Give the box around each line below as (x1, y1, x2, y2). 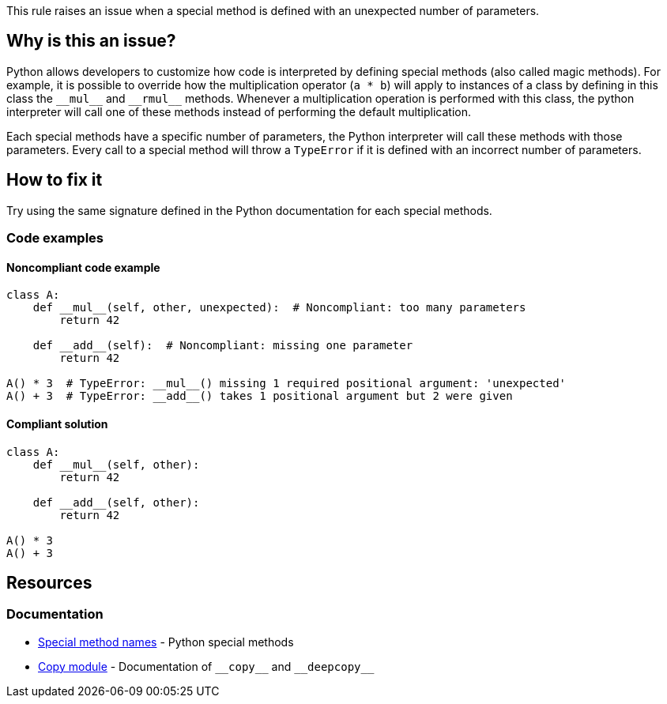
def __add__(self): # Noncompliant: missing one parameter (32, 339, 413, 352)
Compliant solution (6, 416, 108, 431)
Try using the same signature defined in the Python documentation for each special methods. (6, 203, 492, 217)
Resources (6, 572, 92, 593)
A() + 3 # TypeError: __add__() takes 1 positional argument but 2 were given (6, 390, 513, 403)
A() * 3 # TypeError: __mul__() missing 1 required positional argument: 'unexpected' (6, 377, 567, 390)
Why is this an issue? (6, 31, 176, 51)
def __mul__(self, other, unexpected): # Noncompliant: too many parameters (32, 301, 526, 314)
